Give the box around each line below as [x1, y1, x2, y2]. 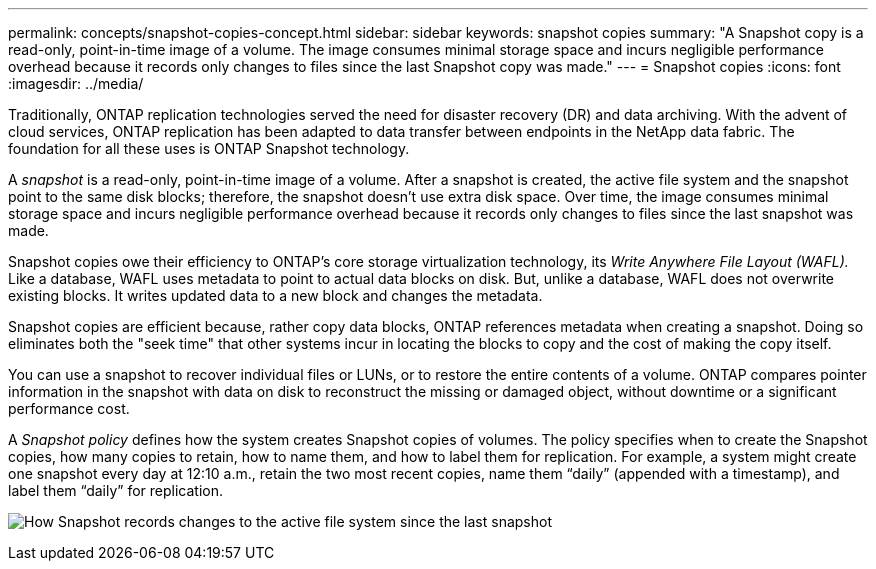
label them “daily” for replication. [8, 482, 224, 499]
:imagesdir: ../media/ [8, 75, 144, 92]
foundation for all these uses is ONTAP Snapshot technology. [8, 140, 410, 157]
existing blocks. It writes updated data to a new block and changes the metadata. [8, 287, 543, 304]
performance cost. [8, 400, 130, 417]
